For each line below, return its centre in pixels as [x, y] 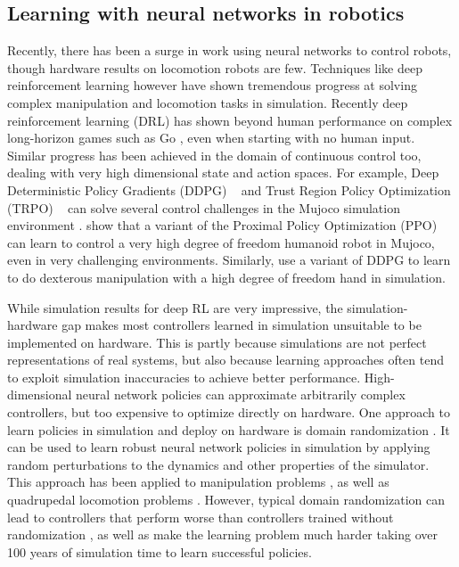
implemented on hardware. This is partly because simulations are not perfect [217, 342]
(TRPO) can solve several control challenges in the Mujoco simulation [204, 207]
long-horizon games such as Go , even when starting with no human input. [211, 138]
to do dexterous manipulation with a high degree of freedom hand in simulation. [226, 277]
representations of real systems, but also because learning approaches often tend [226, 360]
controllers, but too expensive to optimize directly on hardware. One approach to [229, 412]
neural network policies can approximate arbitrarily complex [241, 394]
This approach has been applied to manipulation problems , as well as [198, 482]
